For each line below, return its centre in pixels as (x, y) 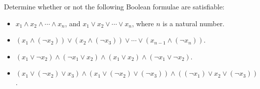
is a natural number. (194, 23)
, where (143, 23)
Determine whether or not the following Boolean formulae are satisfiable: (114, 6)
